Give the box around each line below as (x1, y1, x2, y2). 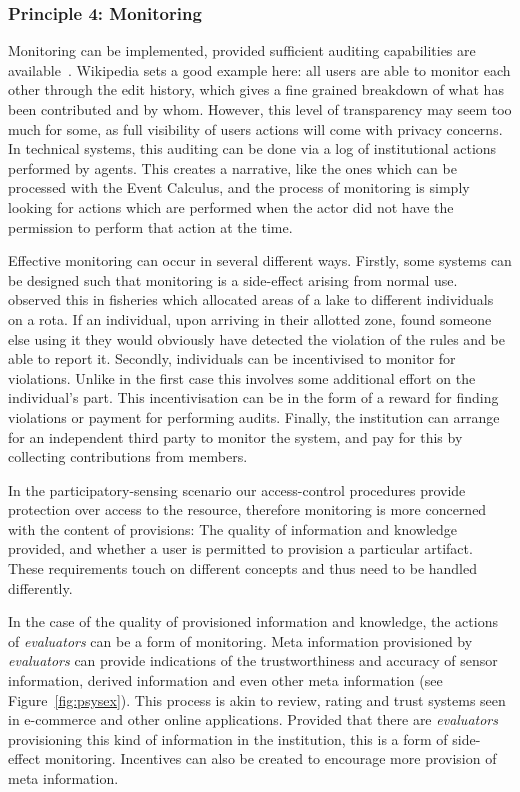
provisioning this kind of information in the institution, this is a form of (8, 728, 448, 749)
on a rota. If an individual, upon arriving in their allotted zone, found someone (8, 308, 492, 329)
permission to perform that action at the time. (8, 216, 293, 237)
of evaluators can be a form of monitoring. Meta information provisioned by (8, 630, 473, 651)
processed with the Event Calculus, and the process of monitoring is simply (8, 177, 470, 198)
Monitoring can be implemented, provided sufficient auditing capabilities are (8, 40, 476, 61)
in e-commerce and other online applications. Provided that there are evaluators (8, 709, 498, 730)
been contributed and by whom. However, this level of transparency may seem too (8, 99, 512, 119)
